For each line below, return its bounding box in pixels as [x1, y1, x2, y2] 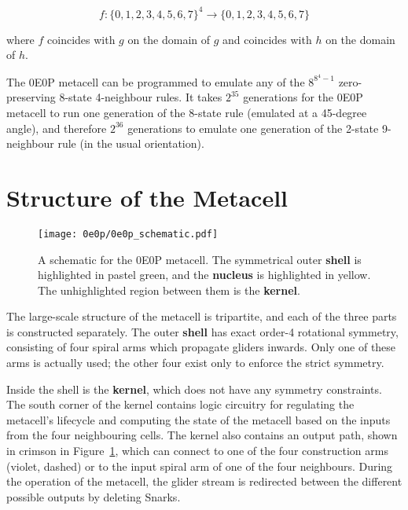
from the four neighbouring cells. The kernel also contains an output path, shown [6, 427, 398, 443]
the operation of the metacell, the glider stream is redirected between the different [6, 473, 402, 490]
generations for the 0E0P [243, 89, 363, 105]
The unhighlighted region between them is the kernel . [38, 281, 300, 298]
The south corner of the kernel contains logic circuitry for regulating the [6, 396, 355, 413]
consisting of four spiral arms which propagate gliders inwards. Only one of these [6, 339, 396, 355]
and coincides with [222, 31, 312, 47]
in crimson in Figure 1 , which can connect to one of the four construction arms [6, 442, 388, 459]
